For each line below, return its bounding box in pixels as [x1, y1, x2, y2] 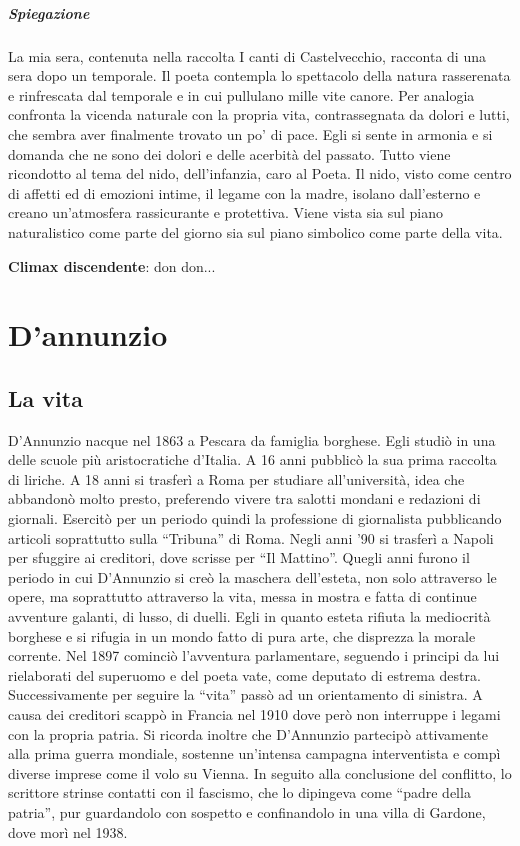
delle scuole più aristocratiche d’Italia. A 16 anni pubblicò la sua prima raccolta [8, 449, 497, 470]
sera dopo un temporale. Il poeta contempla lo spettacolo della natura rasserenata [8, 65, 511, 86]
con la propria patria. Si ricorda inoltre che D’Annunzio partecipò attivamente [8, 723, 489, 744]
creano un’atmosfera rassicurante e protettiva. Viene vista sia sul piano [8, 202, 444, 223]
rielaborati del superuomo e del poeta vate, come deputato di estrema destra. [8, 664, 481, 685]
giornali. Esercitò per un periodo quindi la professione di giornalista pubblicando [8, 508, 502, 529]
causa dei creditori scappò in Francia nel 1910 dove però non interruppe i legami [8, 703, 501, 724]
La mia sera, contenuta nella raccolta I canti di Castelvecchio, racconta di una [8, 45, 486, 66]
